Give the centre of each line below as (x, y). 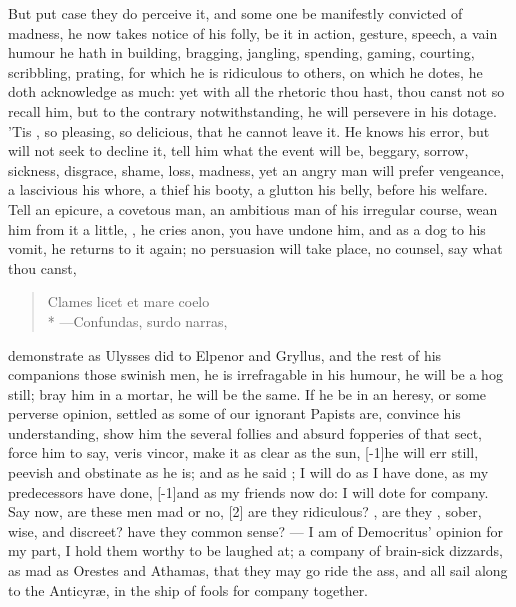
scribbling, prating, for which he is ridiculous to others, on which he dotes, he (245, 71)
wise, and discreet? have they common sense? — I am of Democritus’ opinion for (255, 530)
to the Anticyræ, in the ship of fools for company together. (188, 589)
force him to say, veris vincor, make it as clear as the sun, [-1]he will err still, (243, 452)
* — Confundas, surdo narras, (137, 320)
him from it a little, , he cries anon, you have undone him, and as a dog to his (247, 228)
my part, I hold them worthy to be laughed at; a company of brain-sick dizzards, (255, 550)
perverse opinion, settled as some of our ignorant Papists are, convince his (234, 413)
